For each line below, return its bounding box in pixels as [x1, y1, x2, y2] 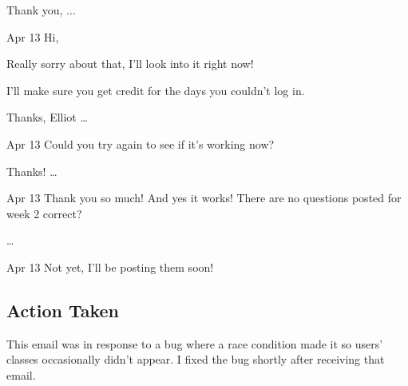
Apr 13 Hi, [6, 28, 59, 45]
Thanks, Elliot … [6, 109, 88, 125]
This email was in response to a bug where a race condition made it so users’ [6, 335, 383, 352]
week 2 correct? [6, 205, 82, 221]
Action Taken [6, 297, 120, 322]
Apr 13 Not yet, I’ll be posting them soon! [6, 258, 214, 275]
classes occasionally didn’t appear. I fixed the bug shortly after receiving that [6, 351, 385, 368]
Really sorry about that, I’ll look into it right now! [6, 55, 254, 72]
